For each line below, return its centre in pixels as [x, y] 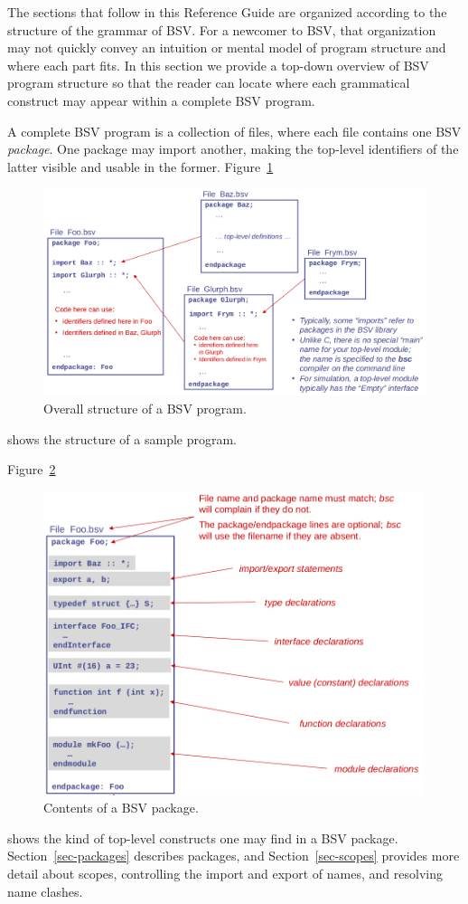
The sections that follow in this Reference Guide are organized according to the [227, 12]
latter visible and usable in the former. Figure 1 [140, 166]
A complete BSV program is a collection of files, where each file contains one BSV [234, 131]
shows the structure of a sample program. [122, 438]
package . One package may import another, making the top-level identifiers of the [233, 149]
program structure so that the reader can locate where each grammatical [209, 83]
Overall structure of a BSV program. [145, 408]
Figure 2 [32, 469]
